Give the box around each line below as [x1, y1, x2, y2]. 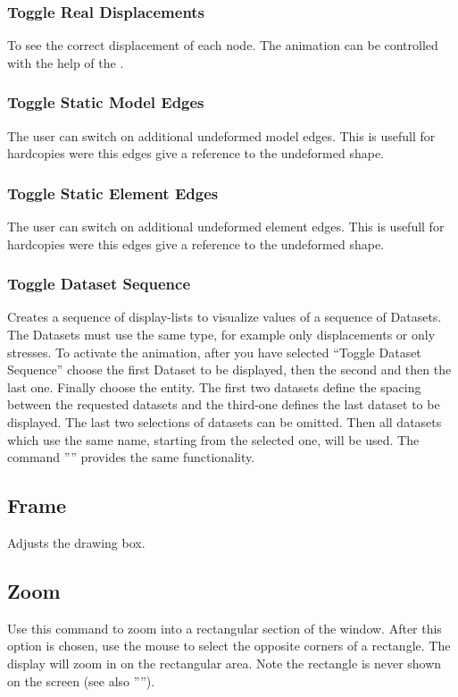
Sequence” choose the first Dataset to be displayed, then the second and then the [7, 360, 452, 379]
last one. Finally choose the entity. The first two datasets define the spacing [7, 377, 421, 396]
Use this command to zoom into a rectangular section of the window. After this [7, 618, 442, 637]
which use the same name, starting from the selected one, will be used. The [7, 430, 420, 449]
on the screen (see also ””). [7, 671, 155, 690]
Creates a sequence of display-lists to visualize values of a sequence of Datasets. [7, 307, 442, 326]
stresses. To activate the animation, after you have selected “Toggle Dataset [7, 342, 421, 361]
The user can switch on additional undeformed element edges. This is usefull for [7, 217, 445, 236]
